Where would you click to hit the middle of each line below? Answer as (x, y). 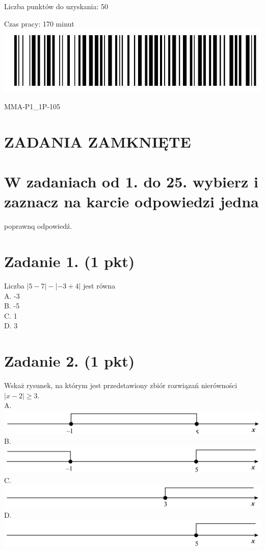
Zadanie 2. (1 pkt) (70, 361)
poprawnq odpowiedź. (38, 226)
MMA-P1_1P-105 (32, 106)
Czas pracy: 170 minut (39, 23)
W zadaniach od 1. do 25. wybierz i (131, 182)
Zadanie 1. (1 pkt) (70, 261)
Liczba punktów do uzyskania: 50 (56, 6)
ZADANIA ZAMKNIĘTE (98, 141)
